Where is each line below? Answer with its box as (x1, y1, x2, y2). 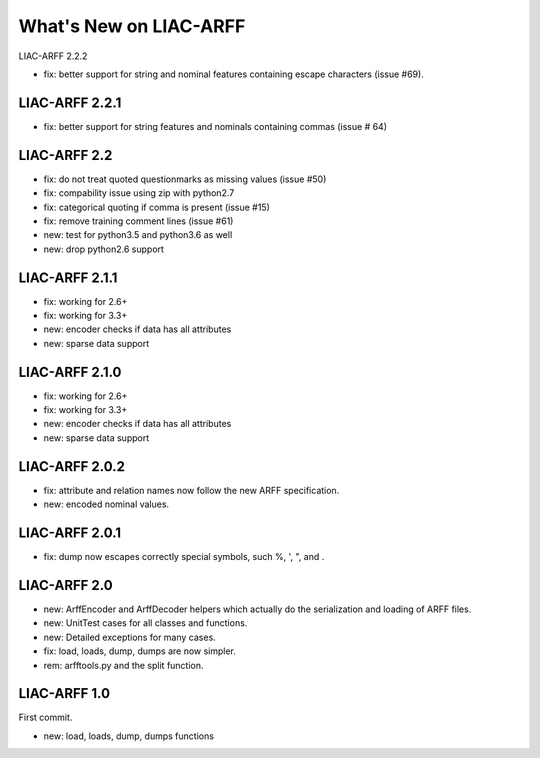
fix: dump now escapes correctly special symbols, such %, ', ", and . (43, 551, 325, 563)
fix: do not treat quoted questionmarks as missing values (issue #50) (43, 173, 327, 185)
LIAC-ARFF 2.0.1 (18, 524, 122, 541)
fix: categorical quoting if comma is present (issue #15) (43, 201, 270, 213)
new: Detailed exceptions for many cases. (43, 631, 217, 643)
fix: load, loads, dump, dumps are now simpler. (43, 645, 237, 657)
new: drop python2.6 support (43, 243, 165, 255)
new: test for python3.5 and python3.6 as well (43, 229, 233, 241)
